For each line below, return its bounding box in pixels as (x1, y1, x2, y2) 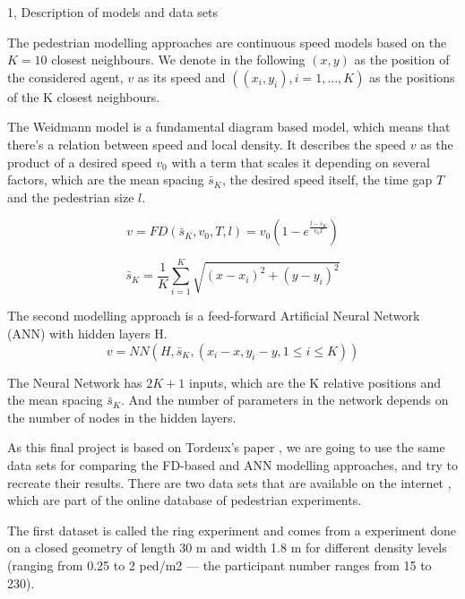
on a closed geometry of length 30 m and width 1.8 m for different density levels (7, 538, 447, 557)
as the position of (354, 50, 450, 69)
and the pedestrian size (7, 187, 134, 206)
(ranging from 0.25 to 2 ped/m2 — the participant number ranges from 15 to (7, 556, 432, 574)
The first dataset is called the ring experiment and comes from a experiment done (7, 520, 456, 539)
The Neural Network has (7, 372, 142, 391)
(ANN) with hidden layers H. (7, 324, 168, 343)
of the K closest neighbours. (7, 87, 160, 106)
